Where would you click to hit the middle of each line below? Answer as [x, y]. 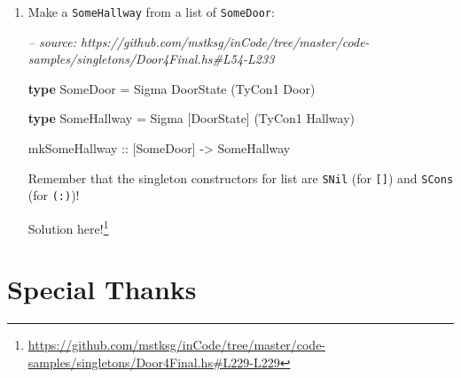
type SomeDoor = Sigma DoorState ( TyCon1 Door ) [172, 88]
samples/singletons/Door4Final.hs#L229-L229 [154, 362]
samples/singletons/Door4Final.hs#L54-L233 [151, 59]
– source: [52, 41]
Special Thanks [102, 289]
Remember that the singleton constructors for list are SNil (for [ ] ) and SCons [241, 177]
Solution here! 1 [68, 227]
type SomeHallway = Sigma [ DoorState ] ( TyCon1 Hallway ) [191, 118]
